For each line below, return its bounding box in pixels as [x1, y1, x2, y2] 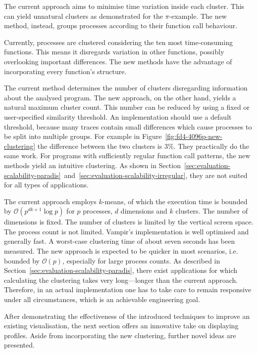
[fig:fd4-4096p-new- [165, 131, 222, 141]
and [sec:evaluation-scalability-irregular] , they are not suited [64, 170, 248, 180]
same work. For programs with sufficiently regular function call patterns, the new [4, 150, 251, 161]
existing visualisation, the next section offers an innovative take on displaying [4, 320, 239, 331]
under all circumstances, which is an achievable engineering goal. [4, 294, 200, 305]
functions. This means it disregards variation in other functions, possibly [4, 46, 224, 57]
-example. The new [169, 10, 227, 21]
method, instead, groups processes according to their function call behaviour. [4, 20, 238, 31]
